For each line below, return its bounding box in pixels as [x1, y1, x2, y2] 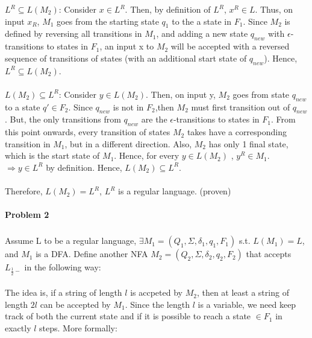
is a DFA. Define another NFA [36, 247, 148, 260]
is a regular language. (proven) [118, 185, 231, 197]
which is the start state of [5, 149, 100, 162]
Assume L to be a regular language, [5, 234, 137, 247]
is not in [113, 100, 144, 113]
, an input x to [99, 40, 154, 53]
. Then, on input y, [146, 88, 216, 100]
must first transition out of [191, 100, 290, 113]
